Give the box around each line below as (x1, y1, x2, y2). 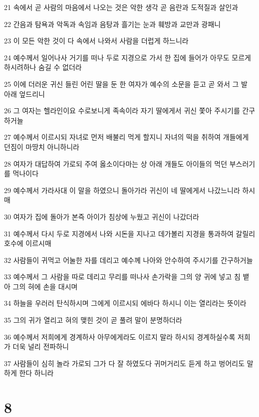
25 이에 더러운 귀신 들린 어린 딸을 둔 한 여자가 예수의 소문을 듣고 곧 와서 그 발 (4, 78, 248, 89)
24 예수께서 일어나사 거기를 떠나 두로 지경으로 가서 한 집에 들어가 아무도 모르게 (4, 52, 251, 62)
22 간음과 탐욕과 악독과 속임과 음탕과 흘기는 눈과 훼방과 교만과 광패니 (4, 18, 221, 29)
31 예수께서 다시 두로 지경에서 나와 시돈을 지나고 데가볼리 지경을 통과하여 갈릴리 (4, 228, 256, 238)
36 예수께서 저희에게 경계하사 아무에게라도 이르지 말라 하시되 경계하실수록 (4, 331, 236, 342)
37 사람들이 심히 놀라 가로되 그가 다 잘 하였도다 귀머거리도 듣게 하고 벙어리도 (4, 358, 245, 368)
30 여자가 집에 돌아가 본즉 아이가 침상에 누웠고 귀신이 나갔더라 (4, 211, 199, 221)
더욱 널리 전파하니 (12, 341, 69, 352)
